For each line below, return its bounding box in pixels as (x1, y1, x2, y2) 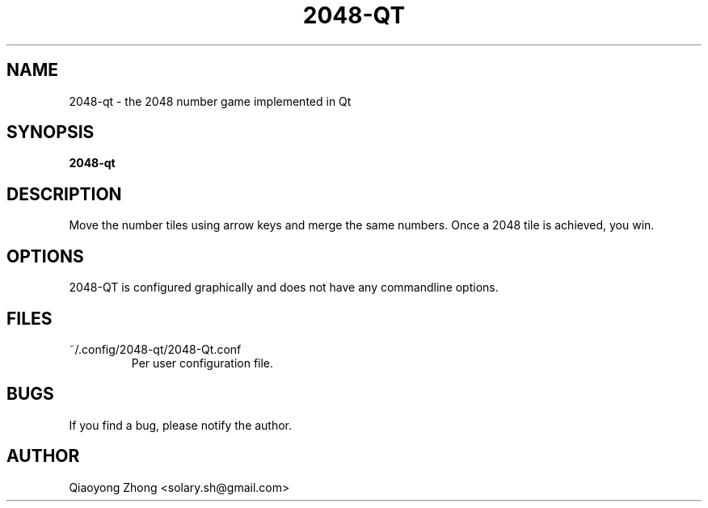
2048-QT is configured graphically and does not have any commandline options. (69, 280, 499, 295)
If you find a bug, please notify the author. (69, 418, 293, 432)
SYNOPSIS (6, 122, 95, 143)
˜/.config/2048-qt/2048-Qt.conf (69, 342, 242, 356)
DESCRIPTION (6, 183, 122, 204)
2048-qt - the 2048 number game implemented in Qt (69, 94, 352, 108)
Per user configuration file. (131, 355, 274, 370)
